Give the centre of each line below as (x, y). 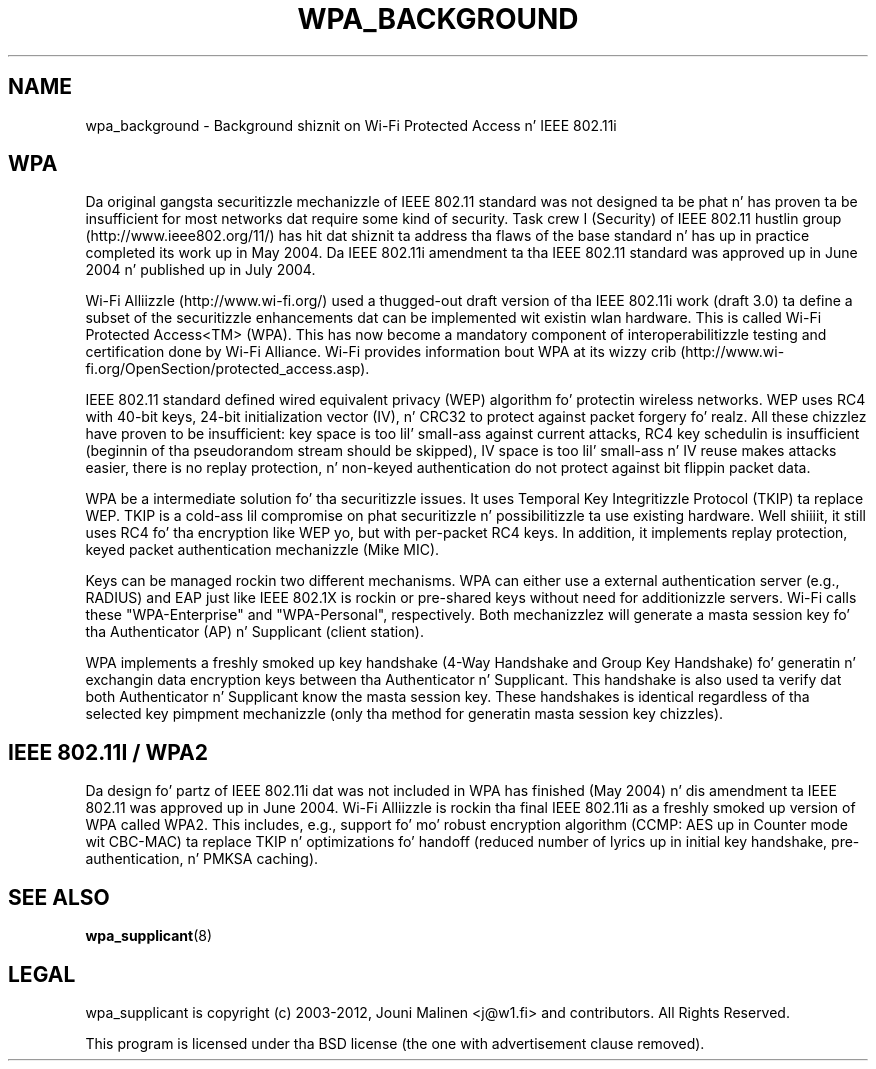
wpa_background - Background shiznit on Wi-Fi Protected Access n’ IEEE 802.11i (351, 125)
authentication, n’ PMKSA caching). (202, 859)
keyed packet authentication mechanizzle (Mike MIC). (262, 550)
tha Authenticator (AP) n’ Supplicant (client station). (254, 632)
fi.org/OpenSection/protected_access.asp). (227, 369)
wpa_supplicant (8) (149, 936)
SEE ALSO (59, 897)
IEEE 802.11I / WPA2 (108, 752)
